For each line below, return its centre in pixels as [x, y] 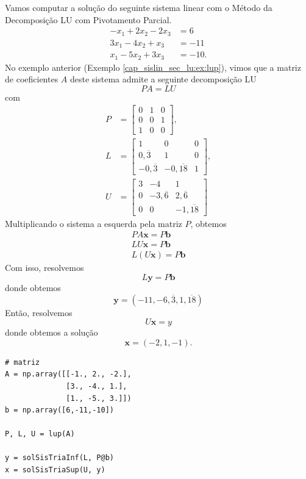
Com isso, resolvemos [44, 268]
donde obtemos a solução [52, 332]
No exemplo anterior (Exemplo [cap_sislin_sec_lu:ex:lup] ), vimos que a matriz [153, 67]
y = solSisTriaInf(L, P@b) [59, 458]
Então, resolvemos [39, 312]
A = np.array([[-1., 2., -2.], [68, 374]
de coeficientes [32, 79]
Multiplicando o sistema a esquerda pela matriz [94, 223]
